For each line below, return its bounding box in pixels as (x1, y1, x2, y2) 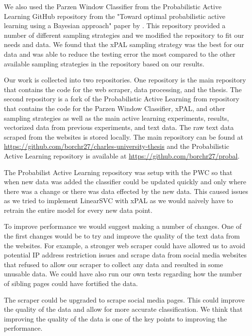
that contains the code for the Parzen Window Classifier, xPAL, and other (4, 103, 225, 113)
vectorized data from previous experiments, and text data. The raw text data (4, 122, 234, 132)
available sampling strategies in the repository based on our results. (4, 58, 204, 68)
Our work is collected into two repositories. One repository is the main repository (4, 75, 246, 85)
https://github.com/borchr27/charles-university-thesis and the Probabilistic (4, 141, 230, 151)
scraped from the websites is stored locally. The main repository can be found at (4, 131, 243, 142)
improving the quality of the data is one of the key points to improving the (4, 313, 227, 323)
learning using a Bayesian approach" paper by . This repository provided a (4, 20, 226, 31)
